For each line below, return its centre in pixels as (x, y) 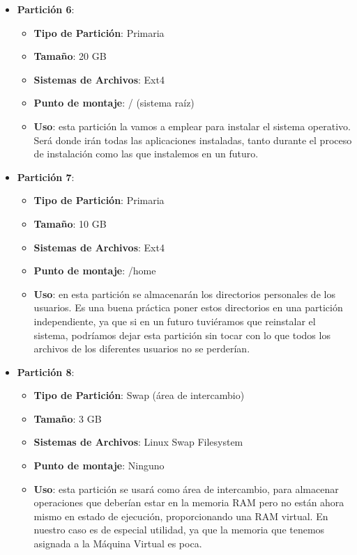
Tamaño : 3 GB (68, 418)
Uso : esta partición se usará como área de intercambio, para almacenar (186, 488)
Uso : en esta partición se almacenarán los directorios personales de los (184, 294)
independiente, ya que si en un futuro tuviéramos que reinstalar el (175, 321)
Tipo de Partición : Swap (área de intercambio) (139, 395)
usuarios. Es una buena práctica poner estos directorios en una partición (188, 307)
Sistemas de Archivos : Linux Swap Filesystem (138, 442)
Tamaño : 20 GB (70, 56)
